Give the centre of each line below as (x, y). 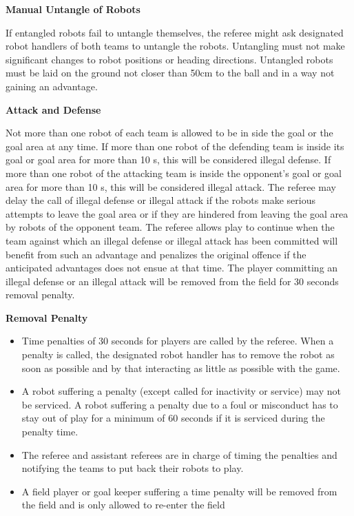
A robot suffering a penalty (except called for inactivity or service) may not (181, 391)
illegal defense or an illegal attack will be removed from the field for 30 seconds (172, 281)
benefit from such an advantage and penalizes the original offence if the (156, 254)
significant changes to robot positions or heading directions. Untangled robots (169, 59)
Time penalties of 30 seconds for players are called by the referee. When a (178, 341)
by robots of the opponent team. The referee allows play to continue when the (170, 227)
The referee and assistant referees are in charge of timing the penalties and (179, 454)
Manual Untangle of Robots (73, 9)
